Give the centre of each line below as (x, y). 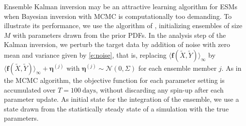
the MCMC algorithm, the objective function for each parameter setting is (114, 80)
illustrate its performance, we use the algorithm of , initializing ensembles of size (123, 25)
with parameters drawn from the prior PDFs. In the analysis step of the (119, 35)
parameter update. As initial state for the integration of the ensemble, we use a (122, 99)
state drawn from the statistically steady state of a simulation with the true (116, 108)
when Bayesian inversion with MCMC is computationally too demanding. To (118, 16)
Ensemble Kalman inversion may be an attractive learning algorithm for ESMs (121, 6)
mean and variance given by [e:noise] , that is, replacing (85, 55)
